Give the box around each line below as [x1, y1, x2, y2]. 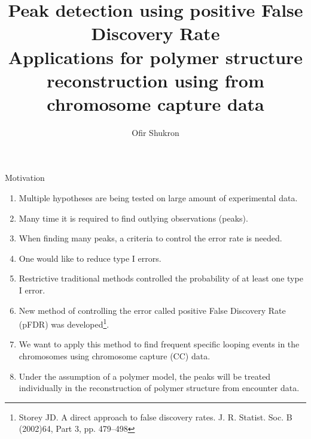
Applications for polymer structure [8, 44, 303, 69]
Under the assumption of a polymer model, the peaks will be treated [19, 370, 271, 382]
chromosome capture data [47, 91, 264, 116]
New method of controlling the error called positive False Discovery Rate [19, 304, 286, 316]
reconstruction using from [47, 68, 264, 92]
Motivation [5, 171, 45, 184]
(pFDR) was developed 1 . [19, 316, 109, 330]
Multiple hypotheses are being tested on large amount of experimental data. [19, 192, 298, 204]
